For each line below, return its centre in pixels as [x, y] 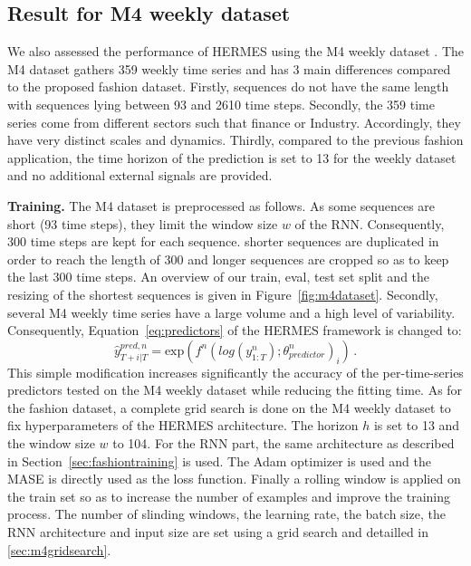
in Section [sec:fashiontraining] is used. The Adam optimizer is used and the [220, 460]
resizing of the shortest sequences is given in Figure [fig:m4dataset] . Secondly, [223, 294]
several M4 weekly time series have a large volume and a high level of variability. [231, 312]
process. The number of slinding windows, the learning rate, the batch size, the [226, 514]
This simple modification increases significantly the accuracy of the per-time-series [235, 372]
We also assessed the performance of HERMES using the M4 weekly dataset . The [235, 51]
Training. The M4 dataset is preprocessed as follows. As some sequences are [221, 205]
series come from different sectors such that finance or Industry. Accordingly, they [234, 122]
